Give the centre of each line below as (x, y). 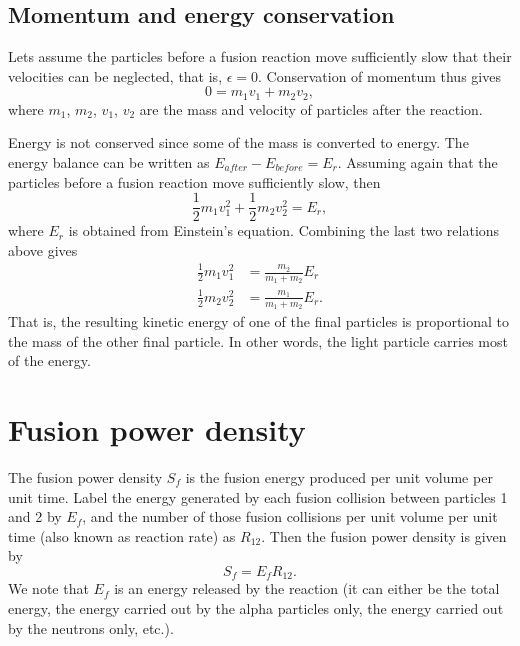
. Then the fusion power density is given (384, 535)
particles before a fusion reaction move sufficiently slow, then (194, 181)
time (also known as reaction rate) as (122, 535)
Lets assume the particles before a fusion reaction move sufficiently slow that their (260, 56)
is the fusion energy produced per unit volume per (339, 476)
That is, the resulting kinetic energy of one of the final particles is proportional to (259, 321)
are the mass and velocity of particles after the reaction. (311, 108)
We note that (48, 588)
